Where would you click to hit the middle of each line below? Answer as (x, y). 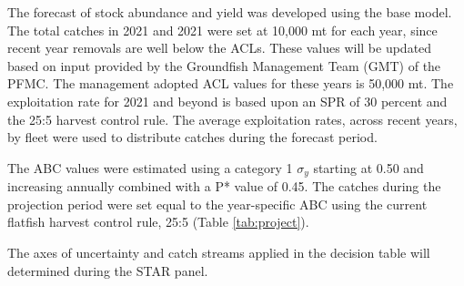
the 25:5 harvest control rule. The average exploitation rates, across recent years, (232, 119)
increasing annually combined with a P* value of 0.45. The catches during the (224, 186)
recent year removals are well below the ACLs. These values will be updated (220, 48)
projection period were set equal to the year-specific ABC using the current (217, 204)
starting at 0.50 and (368, 167)
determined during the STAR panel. (108, 270)
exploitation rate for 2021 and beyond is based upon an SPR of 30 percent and (227, 101)
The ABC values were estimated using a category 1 (150, 167)
